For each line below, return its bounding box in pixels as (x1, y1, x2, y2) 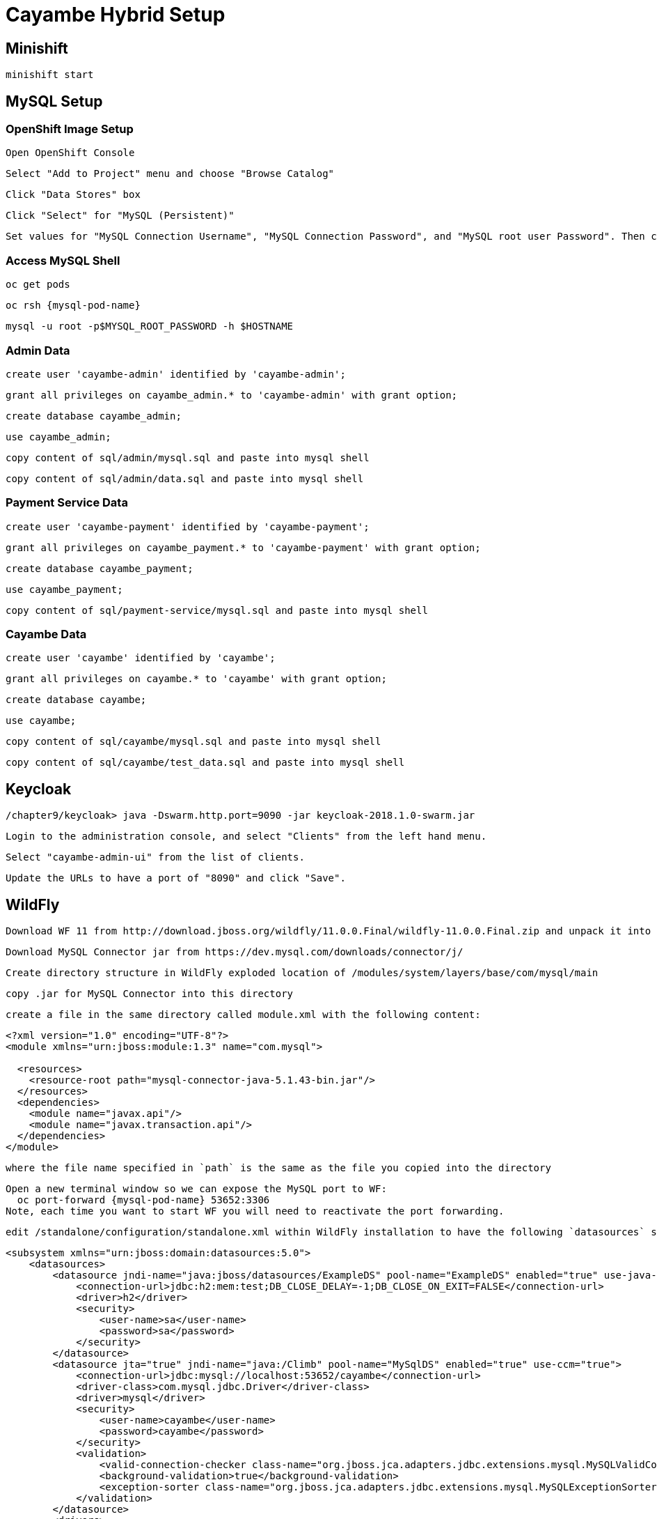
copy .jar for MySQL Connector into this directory (6, 988, 294, 1000)
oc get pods (6, 279, 70, 291)
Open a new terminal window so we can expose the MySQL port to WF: (6, 1183, 387, 1195)
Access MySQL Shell (6, 253, 120, 268)
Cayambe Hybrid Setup (6, 3, 225, 26)
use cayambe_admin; (6, 431, 111, 442)
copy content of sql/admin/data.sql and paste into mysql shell (6, 472, 364, 484)
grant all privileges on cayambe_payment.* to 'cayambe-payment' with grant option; (6, 541, 481, 553)
